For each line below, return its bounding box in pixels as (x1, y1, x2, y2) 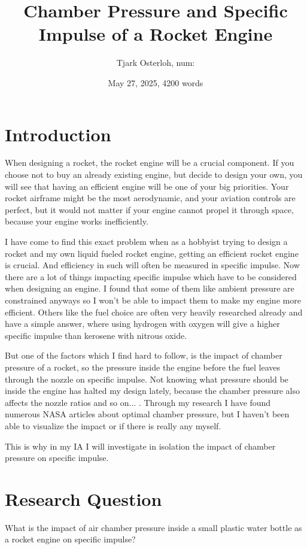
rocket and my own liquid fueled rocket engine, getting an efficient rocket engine (5, 247, 299, 259)
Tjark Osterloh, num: (116, 56, 195, 69)
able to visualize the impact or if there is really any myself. (5, 419, 221, 432)
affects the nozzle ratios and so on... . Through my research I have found (5, 396, 271, 408)
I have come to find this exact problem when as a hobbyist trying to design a (5, 235, 288, 247)
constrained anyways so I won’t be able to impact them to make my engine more (5, 293, 301, 306)
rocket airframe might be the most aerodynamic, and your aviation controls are (5, 192, 296, 204)
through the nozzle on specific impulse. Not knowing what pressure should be (5, 372, 288, 385)
